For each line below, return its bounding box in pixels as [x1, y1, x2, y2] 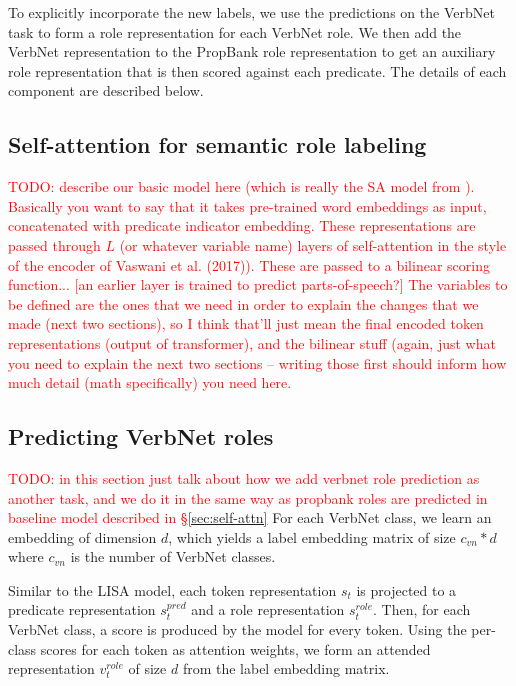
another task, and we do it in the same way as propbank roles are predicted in [8, 487, 488, 508]
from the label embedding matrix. [182, 658, 390, 679]
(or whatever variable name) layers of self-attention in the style [119, 234, 507, 255]
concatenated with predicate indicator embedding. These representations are [8, 215, 476, 236]
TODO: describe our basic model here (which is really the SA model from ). [8, 176, 475, 197]
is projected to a [356, 579, 457, 600]
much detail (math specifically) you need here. [8, 372, 292, 393]
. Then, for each [373, 599, 471, 620]
